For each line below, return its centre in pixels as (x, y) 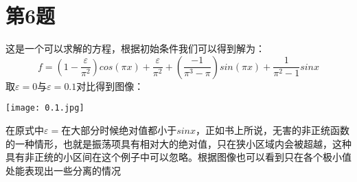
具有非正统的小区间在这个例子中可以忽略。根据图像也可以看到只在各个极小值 (178, 157)
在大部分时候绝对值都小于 (119, 129)
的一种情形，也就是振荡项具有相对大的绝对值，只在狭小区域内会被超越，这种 (178, 143)
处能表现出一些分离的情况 (63, 170)
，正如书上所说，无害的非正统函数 (273, 129)
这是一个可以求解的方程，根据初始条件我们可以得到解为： (135, 48)
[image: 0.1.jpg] (45, 108)
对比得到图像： (110, 86)
